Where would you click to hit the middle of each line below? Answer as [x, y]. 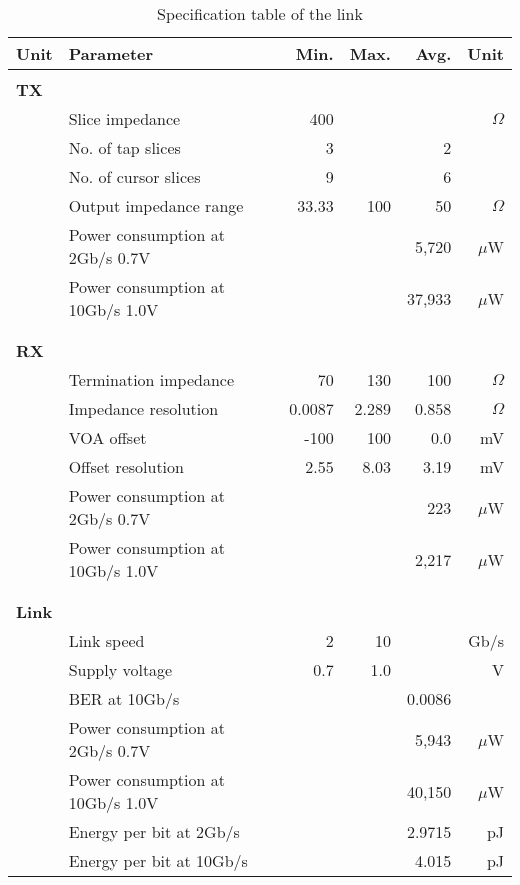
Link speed [106, 640]
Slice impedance [124, 118]
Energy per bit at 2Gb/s [154, 831]
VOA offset [107, 437]
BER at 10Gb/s [124, 698]
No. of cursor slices [134, 176]
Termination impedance [151, 379]
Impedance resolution [143, 408]
